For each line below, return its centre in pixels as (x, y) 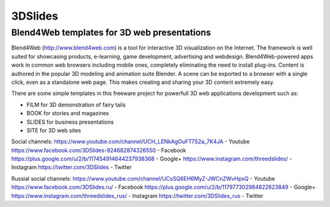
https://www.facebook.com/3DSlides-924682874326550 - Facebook (99, 150)
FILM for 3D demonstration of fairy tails (76, 105)
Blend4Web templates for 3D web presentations (111, 32)
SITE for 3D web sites (54, 130)
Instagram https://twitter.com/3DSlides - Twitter (71, 167)
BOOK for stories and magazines (68, 113)
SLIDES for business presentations (70, 122)
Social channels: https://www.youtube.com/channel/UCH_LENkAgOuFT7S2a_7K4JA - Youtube (130, 141)
